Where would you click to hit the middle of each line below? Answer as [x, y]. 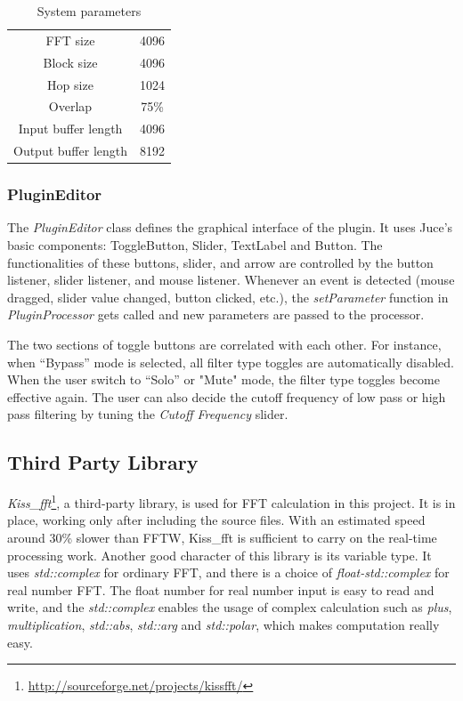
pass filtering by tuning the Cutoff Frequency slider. [148, 414]
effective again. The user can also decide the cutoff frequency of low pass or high [227, 396]
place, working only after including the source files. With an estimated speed [216, 520]
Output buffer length [71, 151]
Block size [70, 62]
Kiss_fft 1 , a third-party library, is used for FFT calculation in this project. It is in [231, 501]
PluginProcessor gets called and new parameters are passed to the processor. [216, 314]
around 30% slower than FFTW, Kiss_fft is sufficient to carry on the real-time [222, 537]
